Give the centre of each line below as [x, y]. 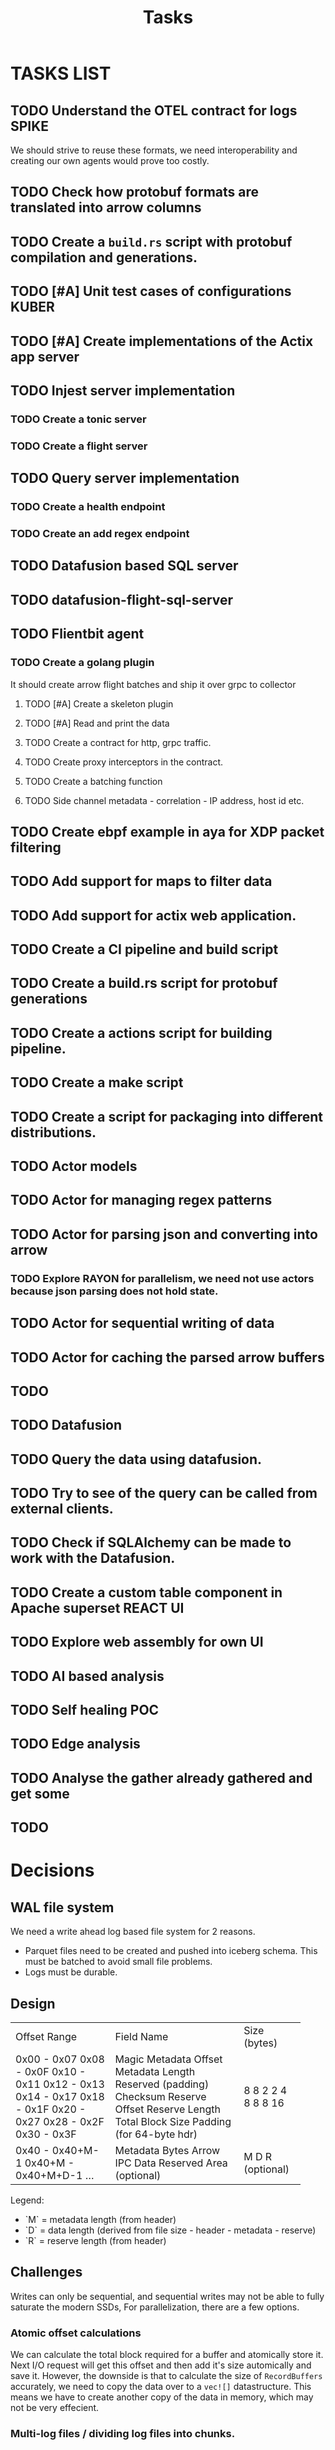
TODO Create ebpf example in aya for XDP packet [167, 831]
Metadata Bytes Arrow [167, 2150]
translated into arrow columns [106, 207]
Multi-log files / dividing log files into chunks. [123, 2434]
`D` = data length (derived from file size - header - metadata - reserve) [170, 2230]
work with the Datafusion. [93, 1558]
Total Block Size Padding [173, 2121]
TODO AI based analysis [87, 1676]
